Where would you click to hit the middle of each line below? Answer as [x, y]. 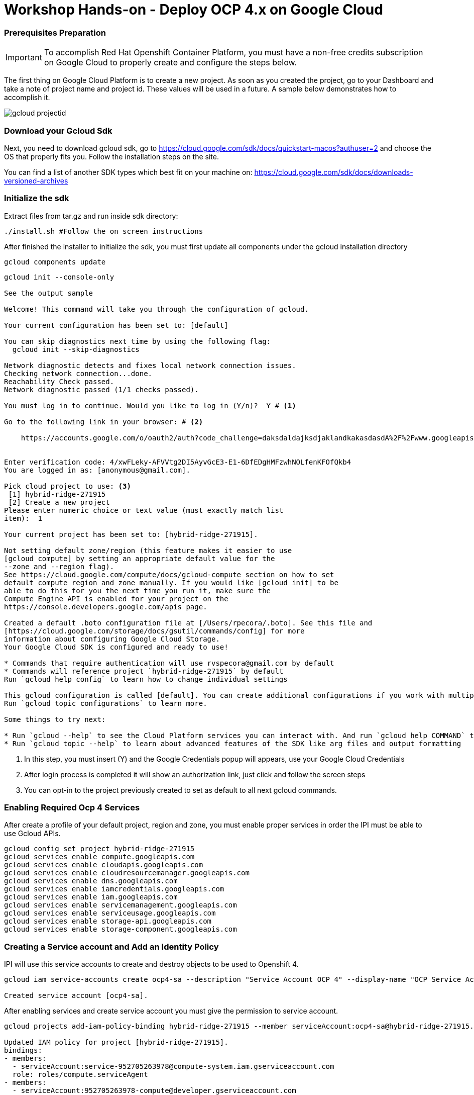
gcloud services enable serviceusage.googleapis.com [110, 913]
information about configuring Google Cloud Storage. [112, 639]
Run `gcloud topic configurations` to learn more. [106, 703]
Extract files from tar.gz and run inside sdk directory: [91, 216]
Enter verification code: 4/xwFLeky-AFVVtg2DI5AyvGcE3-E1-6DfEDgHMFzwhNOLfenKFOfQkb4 [178, 462]
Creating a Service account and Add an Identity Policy [111, 946]
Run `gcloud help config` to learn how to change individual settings [146, 679]
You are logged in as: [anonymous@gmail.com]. [97, 470]
